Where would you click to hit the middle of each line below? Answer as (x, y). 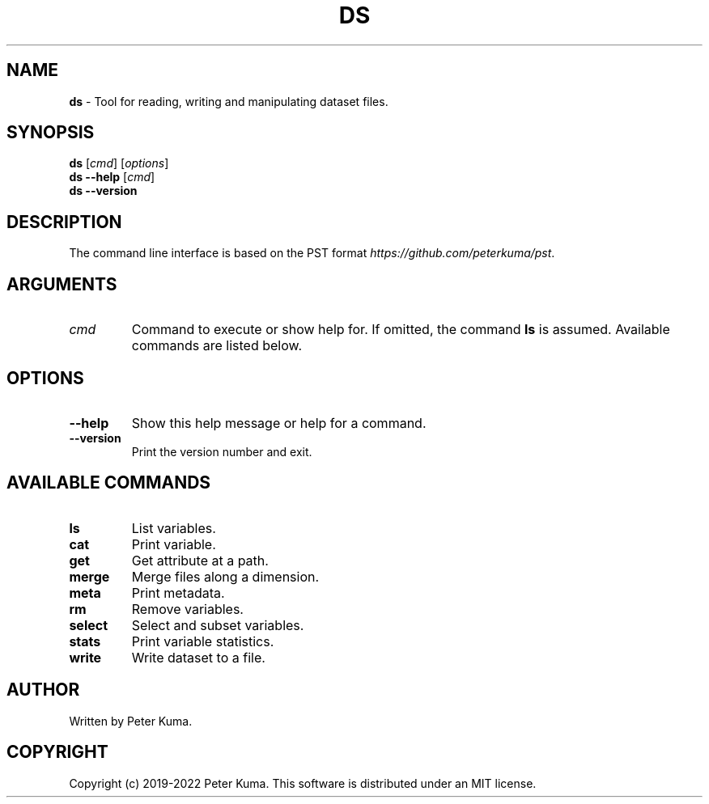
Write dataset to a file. (198, 657)
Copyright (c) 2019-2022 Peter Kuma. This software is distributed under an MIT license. (303, 783)
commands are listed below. (217, 346)
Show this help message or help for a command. (279, 423)
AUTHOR (43, 690)
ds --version (103, 191)
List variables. (174, 528)
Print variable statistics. (203, 641)
